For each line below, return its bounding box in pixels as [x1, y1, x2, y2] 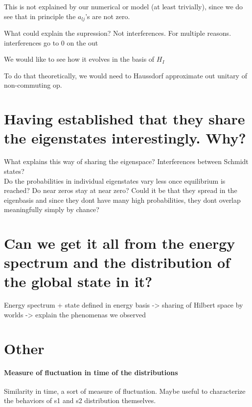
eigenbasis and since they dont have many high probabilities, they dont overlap [4, 194, 241, 205]
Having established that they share [4, 109, 245, 129]
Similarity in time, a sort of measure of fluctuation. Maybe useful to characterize [4, 385, 246, 396]
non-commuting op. [4, 80, 62, 90]
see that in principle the [4, 11, 76, 21]
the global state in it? [4, 271, 153, 291]
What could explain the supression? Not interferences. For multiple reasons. [4, 28, 231, 38]
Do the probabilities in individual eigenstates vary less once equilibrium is [4, 175, 226, 186]
